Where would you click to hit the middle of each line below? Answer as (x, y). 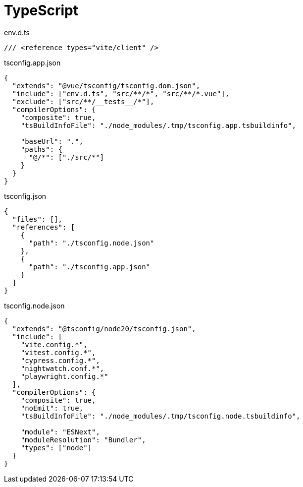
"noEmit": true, (52, 408)
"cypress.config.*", (60, 360)
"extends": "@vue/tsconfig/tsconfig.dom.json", (106, 86)
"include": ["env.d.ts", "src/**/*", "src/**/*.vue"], (121, 93)
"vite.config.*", (54, 344)
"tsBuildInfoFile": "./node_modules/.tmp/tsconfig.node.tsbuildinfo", (160, 416)
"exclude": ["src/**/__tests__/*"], (83, 101)
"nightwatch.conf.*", (62, 368)
